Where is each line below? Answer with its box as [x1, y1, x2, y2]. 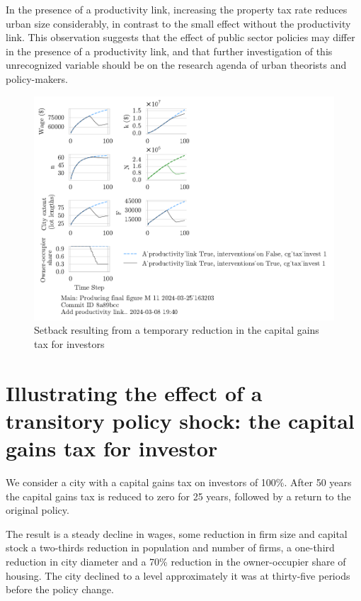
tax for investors [34, 336, 105, 351]
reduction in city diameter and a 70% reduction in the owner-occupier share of [6, 554, 346, 568]
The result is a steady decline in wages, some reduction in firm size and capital [6, 526, 348, 541]
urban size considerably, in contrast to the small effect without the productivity [6, 16, 351, 30]
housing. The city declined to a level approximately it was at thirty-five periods [6, 568, 350, 583]
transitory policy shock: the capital [6, 405, 355, 434]
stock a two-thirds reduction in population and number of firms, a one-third [6, 540, 335, 555]
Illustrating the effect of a [6, 378, 263, 407]
